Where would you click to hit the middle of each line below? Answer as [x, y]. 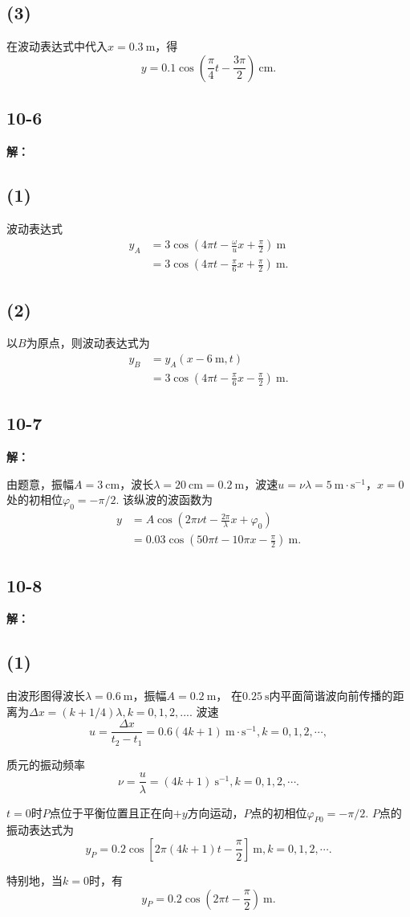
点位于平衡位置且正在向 [111, 812]
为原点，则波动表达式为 [88, 343]
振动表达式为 [40, 830]
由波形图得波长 [46, 696]
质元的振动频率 [46, 764]
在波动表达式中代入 [57, 46]
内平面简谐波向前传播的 [331, 696]
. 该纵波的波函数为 [164, 499]
